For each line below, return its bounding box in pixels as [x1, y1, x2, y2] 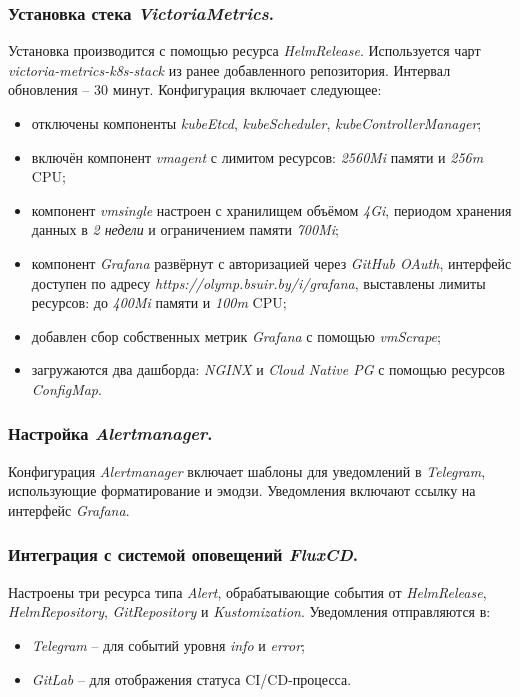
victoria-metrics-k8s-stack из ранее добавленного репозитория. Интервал [8, 59, 451, 80]
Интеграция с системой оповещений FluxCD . [8, 542, 358, 567]
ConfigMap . [31, 378, 102, 399]
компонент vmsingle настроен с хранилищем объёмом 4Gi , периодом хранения [31, 199, 512, 220]
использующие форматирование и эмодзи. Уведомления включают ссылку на [8, 480, 476, 501]
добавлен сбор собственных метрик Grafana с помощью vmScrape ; [31, 325, 441, 346]
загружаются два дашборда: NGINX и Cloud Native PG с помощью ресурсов [31, 359, 505, 380]
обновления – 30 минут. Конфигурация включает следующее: [8, 79, 382, 100]
